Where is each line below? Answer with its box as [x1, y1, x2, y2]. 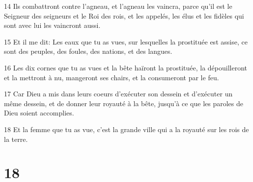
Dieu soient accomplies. [4, 108, 74, 118]
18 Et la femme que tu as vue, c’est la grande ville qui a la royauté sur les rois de [4, 124, 249, 134]
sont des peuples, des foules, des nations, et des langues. [4, 46, 172, 56]
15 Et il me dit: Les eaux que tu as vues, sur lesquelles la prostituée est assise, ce [4, 36, 248, 46]
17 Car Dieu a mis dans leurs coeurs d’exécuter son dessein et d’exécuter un [4, 89, 233, 99]
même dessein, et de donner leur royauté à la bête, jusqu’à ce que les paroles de [4, 98, 243, 108]
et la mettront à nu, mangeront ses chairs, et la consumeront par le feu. [4, 72, 219, 82]
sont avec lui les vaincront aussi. [4, 20, 101, 30]
